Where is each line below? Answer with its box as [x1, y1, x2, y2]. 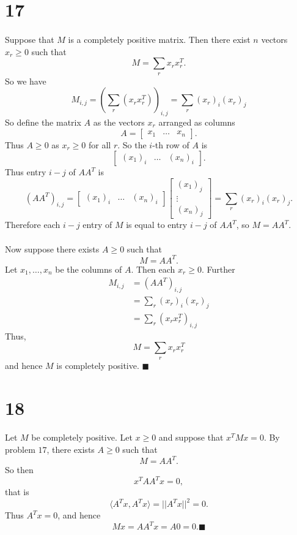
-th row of [152, 138, 189, 151]
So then [5, 463, 34, 476]
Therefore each [5, 218, 61, 231]
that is [5, 485, 29, 498]
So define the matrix [5, 115, 81, 128]
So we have [5, 74, 46, 87]
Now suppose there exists [5, 242, 100, 255]
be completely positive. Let [31, 431, 133, 444]
